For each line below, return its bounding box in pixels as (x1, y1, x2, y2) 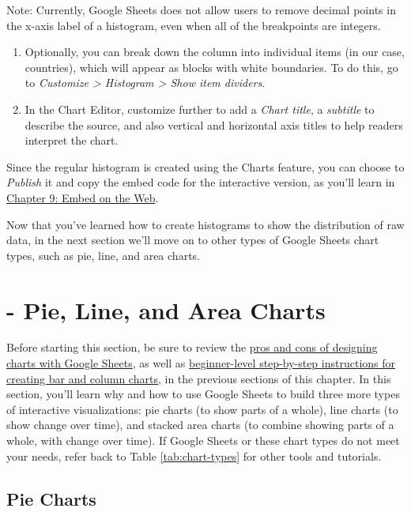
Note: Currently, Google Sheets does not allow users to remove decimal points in (6, 2, 396, 17)
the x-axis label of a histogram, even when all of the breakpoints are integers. (6, 17, 381, 33)
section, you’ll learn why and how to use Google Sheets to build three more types (6, 386, 400, 402)
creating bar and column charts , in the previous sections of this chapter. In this (6, 370, 391, 386)
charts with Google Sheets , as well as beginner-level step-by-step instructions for (6, 355, 396, 371)
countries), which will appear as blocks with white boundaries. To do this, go (25, 58, 398, 75)
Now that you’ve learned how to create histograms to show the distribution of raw (6, 216, 405, 232)
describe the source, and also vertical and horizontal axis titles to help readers (25, 116, 403, 133)
